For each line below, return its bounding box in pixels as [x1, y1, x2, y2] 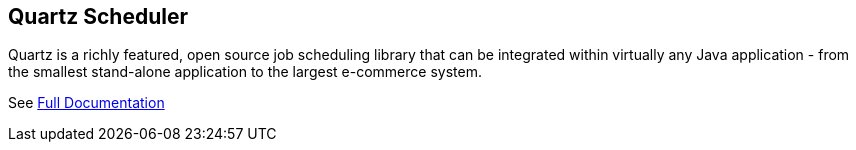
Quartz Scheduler [8, 4, 188, 29]
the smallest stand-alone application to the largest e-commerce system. [8, 63, 482, 81]
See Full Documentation [8, 94, 165, 112]
